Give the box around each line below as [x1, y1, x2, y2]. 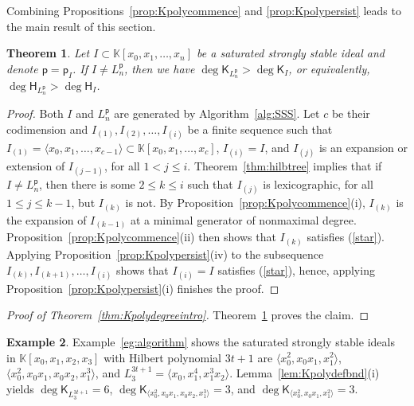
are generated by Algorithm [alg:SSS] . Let [114, 105, 320, 122]
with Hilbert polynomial [103, 349, 221, 365]
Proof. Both [6, 105, 64, 122]
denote [6, 60, 38, 76]
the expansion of [6, 211, 87, 228]
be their [331, 105, 370, 122]
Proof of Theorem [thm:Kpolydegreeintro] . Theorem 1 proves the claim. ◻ [6, 306, 369, 323]
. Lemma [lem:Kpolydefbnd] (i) [229, 365, 380, 381]
